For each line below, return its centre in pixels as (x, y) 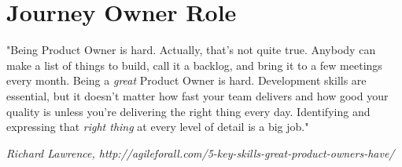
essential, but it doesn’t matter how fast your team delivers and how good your (197, 95)
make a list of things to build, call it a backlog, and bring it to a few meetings (194, 65)
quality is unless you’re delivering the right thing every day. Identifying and (188, 111)
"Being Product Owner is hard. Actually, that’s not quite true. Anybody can (191, 50)
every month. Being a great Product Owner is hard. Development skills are (186, 80)
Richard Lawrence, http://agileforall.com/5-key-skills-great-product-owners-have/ (201, 152)
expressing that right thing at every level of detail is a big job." (158, 127)
